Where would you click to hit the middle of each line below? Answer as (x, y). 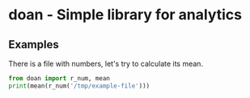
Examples (34, 45)
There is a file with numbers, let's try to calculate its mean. (106, 63)
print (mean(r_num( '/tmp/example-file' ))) (79, 86)
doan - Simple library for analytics (125, 15)
